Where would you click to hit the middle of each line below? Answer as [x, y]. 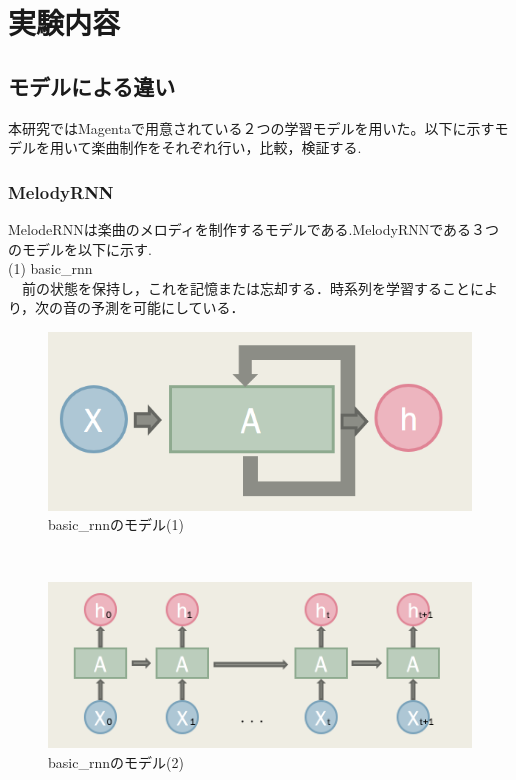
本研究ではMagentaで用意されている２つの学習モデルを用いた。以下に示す [251, 127]
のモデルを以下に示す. [80, 248]
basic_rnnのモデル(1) [116, 524]
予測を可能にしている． [168, 307]
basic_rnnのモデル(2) [116, 761]
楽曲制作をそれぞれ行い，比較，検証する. [226, 147]
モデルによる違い [92, 85]
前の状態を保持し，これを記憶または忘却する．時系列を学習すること [245, 287]
